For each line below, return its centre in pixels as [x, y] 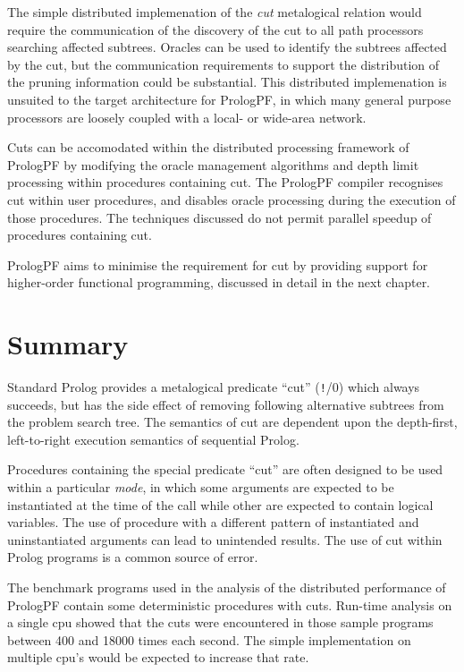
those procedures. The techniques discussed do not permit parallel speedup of [219, 217]
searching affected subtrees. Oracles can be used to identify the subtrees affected [227, 47]
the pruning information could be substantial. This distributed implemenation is [227, 82]
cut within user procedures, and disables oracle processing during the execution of [232, 199]
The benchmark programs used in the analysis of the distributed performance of [227, 587]
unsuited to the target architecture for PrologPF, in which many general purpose [229, 99]
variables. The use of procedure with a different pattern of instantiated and [213, 522]
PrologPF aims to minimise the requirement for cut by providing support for [218, 264]
